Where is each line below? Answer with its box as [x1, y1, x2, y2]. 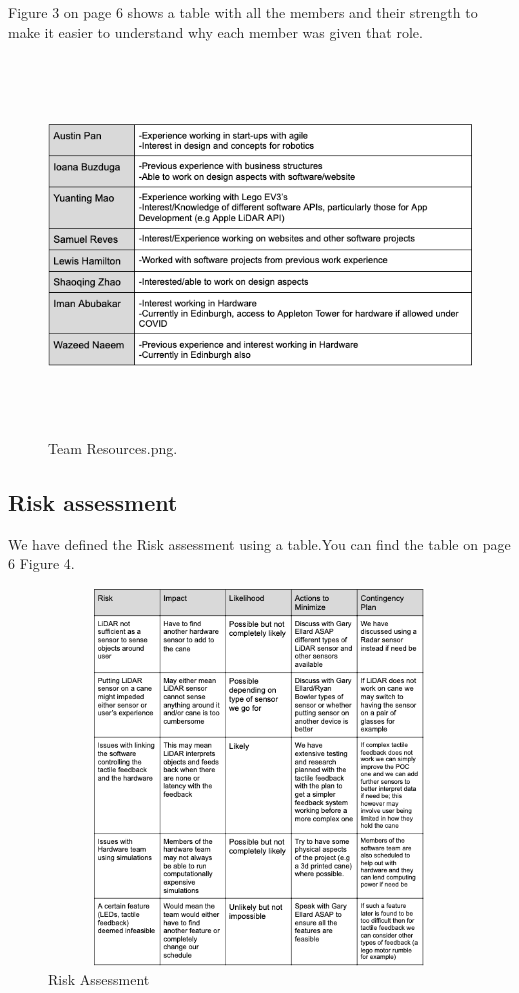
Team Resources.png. [48, 437, 178, 458]
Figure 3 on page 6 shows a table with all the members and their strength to [8, 2, 478, 22]
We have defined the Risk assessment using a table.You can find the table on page [8, 533, 511, 554]
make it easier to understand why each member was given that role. [8, 21, 423, 42]
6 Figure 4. [8, 553, 75, 574]
